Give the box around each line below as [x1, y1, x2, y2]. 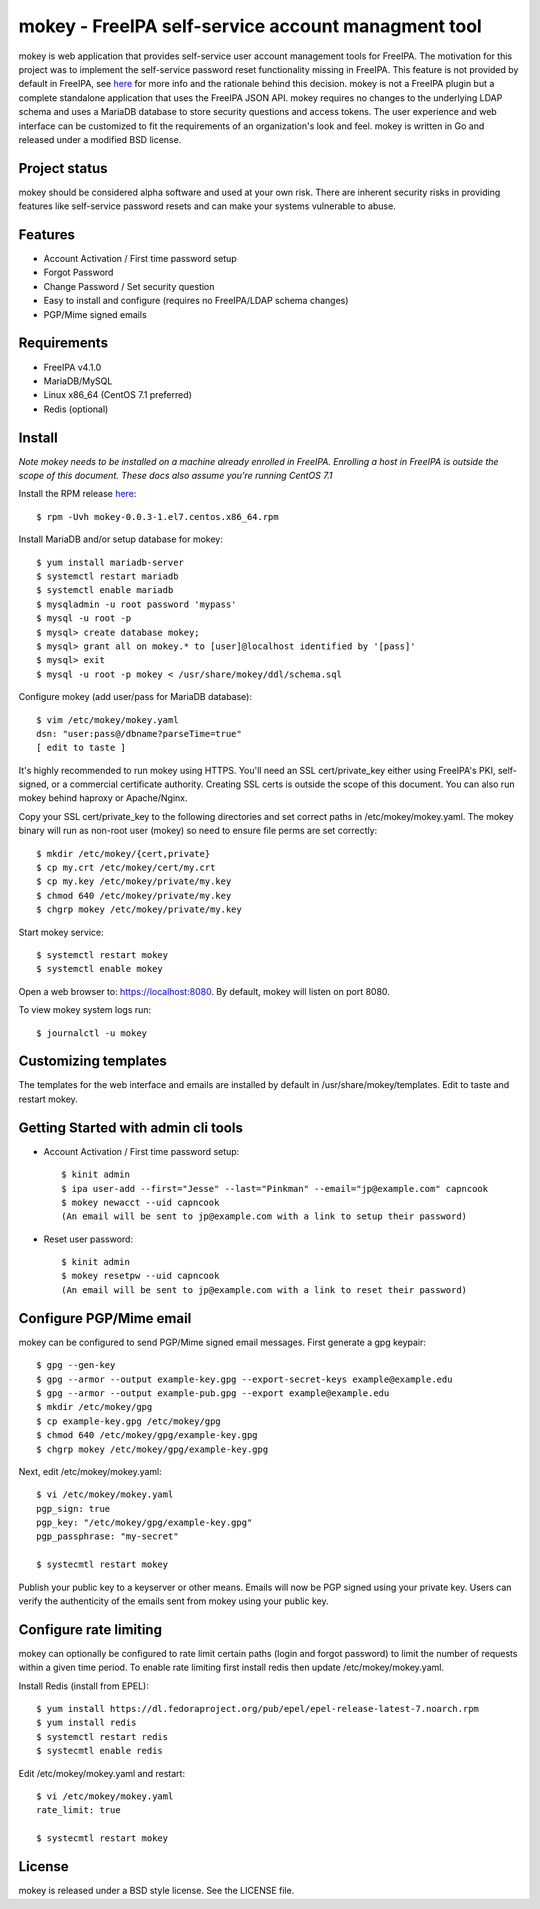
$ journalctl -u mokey [36, 1027, 148, 1039]
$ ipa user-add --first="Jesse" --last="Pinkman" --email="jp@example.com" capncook [61, 1183, 489, 1194]
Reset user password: [43, 1233, 134, 1245]
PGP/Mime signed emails [43, 308, 147, 320]
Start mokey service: [18, 926, 104, 938]
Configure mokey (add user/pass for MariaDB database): [18, 691, 252, 703]
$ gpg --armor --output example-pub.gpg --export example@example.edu [36, 1387, 390, 1399]
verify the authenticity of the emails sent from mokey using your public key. [18, 1595, 329, 1607]
